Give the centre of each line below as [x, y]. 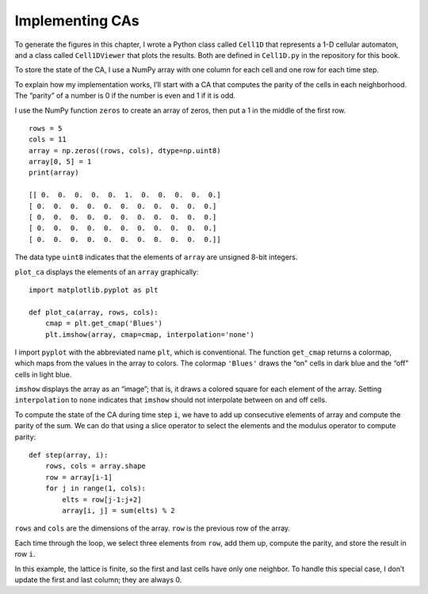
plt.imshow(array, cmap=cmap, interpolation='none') [150, 334]
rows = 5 [46, 128]
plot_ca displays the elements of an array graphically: [107, 272]
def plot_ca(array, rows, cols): [94, 312]
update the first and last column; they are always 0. [98, 580]
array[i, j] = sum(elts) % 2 [119, 510]
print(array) [54, 173]
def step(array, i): [69, 455]
